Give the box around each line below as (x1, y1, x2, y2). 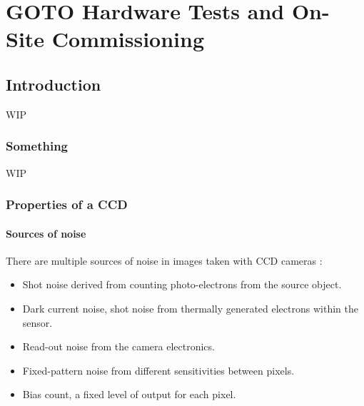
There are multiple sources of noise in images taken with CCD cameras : (6, 253, 323, 268)
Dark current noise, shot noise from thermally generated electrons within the (22, 301, 358, 315)
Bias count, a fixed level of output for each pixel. (22, 387, 236, 402)
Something (6, 137, 68, 155)
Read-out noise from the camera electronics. (22, 339, 215, 354)
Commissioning (51, 24, 205, 54)
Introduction (6, 73, 101, 95)
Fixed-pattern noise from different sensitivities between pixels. (22, 362, 295, 377)
